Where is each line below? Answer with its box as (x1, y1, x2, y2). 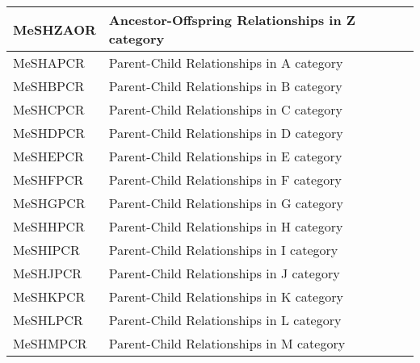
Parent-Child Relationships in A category (108, 53, 343, 72)
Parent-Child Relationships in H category (108, 217, 343, 236)
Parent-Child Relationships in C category (108, 100, 342, 119)
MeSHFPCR (13, 170, 84, 189)
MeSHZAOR (13, 19, 96, 39)
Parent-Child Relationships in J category (108, 264, 340, 282)
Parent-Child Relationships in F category (108, 170, 342, 189)
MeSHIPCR (13, 240, 80, 259)
